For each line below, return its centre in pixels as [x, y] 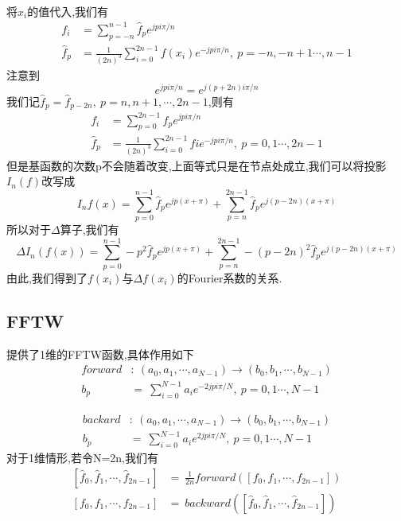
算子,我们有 [90, 229]
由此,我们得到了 [47, 277]
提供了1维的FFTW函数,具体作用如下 [100, 354]
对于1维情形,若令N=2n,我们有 [82, 457]
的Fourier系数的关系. [230, 277]
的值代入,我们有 [68, 11]
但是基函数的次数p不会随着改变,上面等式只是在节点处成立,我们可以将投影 [197, 165]
